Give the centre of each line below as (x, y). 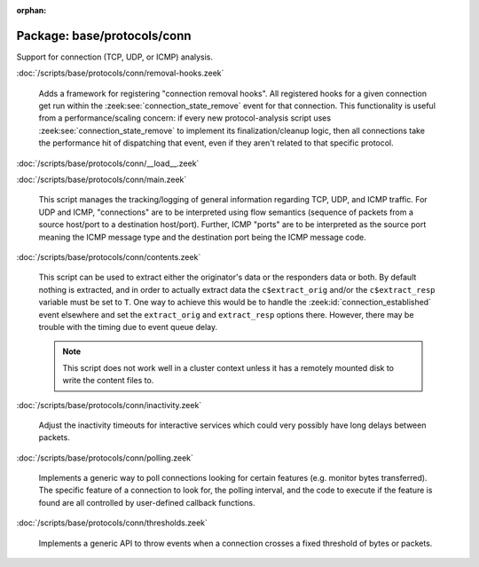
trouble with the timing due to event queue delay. (128, 327)
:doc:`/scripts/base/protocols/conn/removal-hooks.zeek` (120, 73)
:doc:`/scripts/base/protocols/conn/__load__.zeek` (108, 163)
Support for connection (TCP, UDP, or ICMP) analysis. (114, 57)
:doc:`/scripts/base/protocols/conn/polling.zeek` (105, 458)
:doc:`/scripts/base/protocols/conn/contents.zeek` (109, 256)
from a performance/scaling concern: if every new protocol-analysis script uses (185, 118)
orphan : (31, 10)
